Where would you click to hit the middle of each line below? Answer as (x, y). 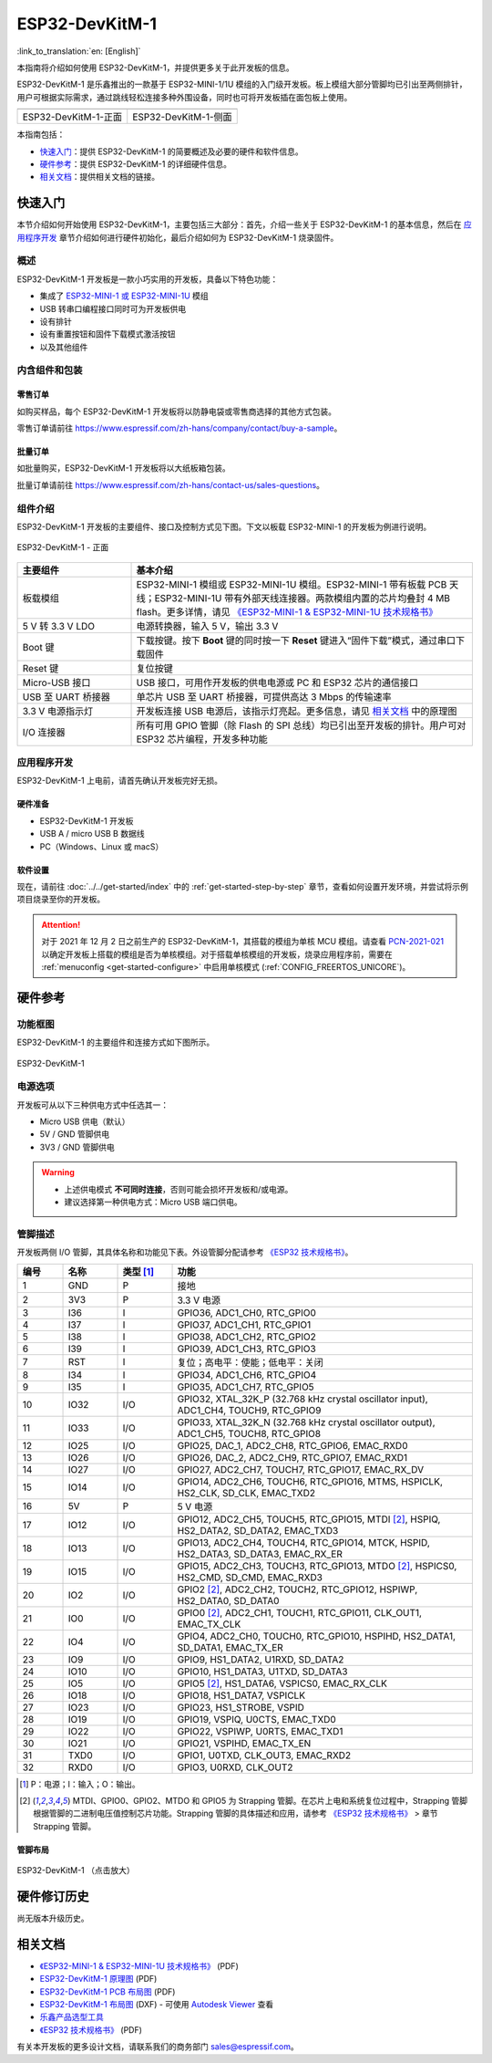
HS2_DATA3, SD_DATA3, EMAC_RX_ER (260, 1554)
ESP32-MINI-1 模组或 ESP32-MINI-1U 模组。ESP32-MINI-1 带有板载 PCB (292, 584)
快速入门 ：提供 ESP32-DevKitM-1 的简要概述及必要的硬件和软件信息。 (172, 151)
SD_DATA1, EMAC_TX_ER (231, 1647)
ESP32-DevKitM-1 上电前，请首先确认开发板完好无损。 (120, 781)
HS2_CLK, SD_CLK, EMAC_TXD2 (246, 1493)
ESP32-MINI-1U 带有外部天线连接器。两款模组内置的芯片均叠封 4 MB (302, 598)
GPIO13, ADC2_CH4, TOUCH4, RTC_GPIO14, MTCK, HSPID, (303, 1542)
